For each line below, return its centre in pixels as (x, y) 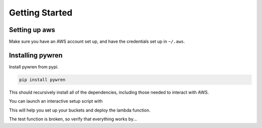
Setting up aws (32, 30)
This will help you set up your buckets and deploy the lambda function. (80, 110)
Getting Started (41, 13)
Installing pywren (36, 55)
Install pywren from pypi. (34, 67)
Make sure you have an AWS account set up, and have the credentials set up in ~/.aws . (97, 42)
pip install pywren (42, 80)
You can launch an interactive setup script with (56, 101)
